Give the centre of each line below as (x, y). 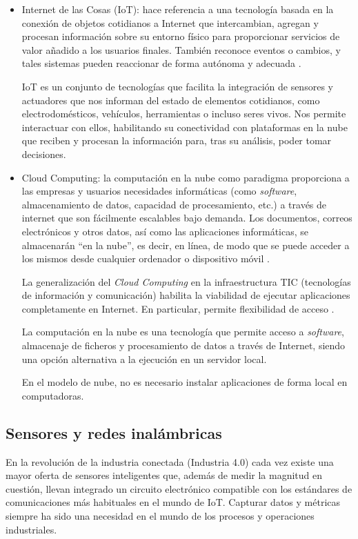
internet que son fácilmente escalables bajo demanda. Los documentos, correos (187, 218)
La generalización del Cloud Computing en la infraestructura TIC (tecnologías (186, 281)
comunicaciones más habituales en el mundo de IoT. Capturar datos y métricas (173, 502)
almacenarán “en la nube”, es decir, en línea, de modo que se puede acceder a (186, 245)
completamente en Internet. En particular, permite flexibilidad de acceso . (178, 308)
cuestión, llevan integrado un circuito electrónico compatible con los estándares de (179, 488)
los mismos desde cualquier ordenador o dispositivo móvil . (146, 258)
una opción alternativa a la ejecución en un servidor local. (144, 359)
